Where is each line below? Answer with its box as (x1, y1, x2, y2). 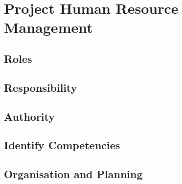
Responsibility (4, 79, 77, 95)
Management (4, 17, 93, 37)
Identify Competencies (4, 137, 120, 153)
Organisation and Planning (4, 166, 143, 182)
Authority (4, 108, 55, 124)
